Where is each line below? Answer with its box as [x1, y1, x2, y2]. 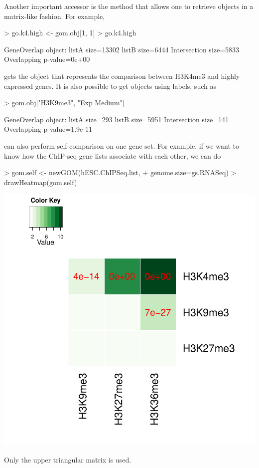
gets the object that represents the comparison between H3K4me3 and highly [4, 70, 240, 81]
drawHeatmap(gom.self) [4, 177, 77, 187]
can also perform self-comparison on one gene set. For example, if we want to [4, 140, 239, 151]
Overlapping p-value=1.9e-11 [4, 124, 93, 134]
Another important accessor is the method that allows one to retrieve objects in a [4, 1, 254, 11]
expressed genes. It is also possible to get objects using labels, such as [4, 80, 216, 91]
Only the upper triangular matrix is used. [4, 454, 131, 465]
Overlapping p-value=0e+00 [4, 54, 90, 64]
